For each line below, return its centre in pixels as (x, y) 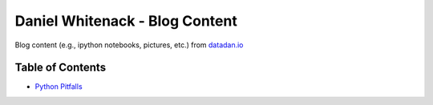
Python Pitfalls (59, 87)
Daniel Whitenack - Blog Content (126, 21)
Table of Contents (61, 68)
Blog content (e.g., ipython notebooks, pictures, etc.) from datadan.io (129, 45)
